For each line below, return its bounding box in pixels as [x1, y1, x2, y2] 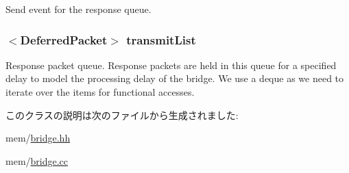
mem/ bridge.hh [5, 131, 71, 145]
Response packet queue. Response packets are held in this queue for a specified [5, 57, 337, 72]
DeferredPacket [20, 31, 108, 48]
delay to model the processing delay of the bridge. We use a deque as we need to [5, 71, 344, 85]
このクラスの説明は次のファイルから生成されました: [5, 107, 239, 122]
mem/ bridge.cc [5, 153, 69, 168]
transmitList [126, 31, 196, 48]
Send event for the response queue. [5, 2, 152, 16]
